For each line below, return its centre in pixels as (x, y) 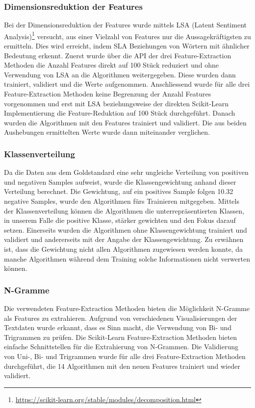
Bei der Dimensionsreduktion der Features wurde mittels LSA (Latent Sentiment (125, 25)
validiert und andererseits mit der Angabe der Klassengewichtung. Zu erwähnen (124, 239)
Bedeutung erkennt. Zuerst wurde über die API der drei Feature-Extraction (118, 55)
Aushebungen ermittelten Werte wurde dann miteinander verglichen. (107, 132)
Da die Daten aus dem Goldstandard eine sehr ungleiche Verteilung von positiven (126, 172)
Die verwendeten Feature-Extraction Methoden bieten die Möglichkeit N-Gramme (127, 308)
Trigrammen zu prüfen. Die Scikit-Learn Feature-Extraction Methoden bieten (121, 337)
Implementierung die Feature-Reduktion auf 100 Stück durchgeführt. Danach (120, 113)
